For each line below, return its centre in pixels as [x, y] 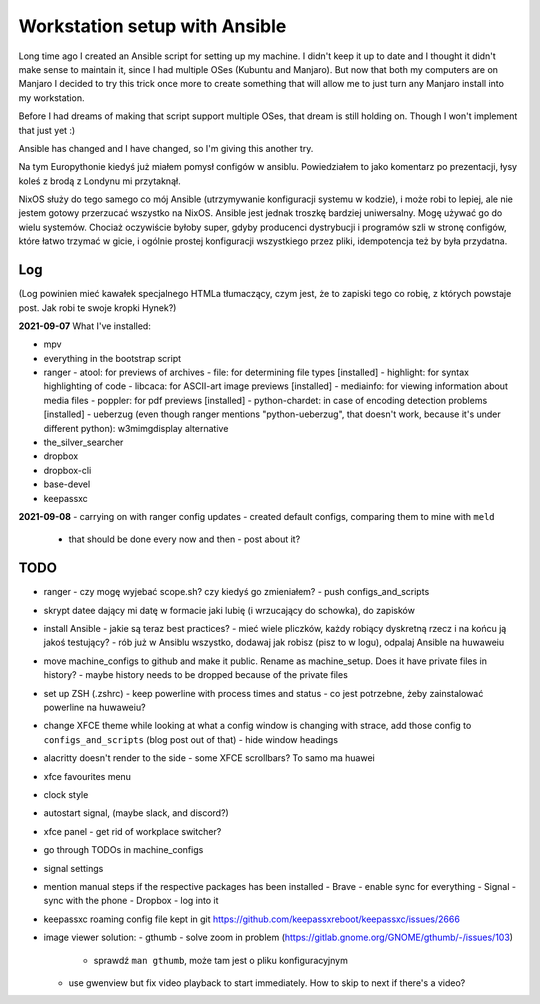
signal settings [73, 868]
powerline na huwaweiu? [94, 707]
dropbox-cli [67, 470]
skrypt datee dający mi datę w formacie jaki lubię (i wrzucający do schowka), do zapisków [229, 610]
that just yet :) [47, 130]
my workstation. [51, 97]
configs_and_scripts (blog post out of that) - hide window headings [191, 739]
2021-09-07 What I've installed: [85, 326]
